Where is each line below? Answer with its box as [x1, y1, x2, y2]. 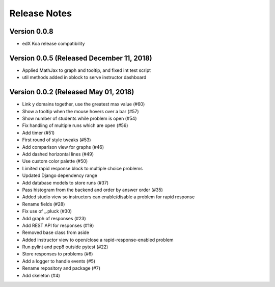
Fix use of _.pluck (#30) [22, 208, 72, 214]
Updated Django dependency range [22, 172, 98, 178]
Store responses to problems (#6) [22, 251, 93, 257]
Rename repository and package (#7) [22, 265, 100, 271]
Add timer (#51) [22, 129, 55, 136]
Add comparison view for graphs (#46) [22, 144, 104, 150]
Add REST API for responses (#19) [22, 222, 94, 228]
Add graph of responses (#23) [22, 215, 86, 221]
